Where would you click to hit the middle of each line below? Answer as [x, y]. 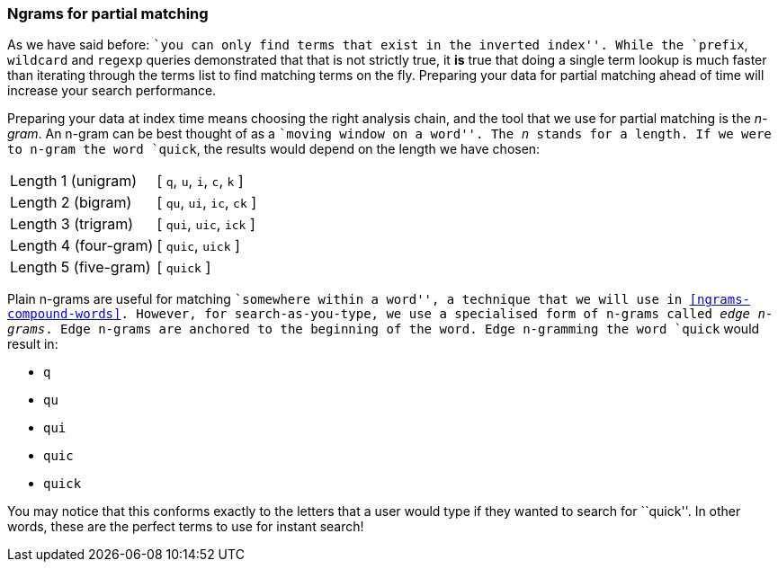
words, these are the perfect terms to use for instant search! [186, 527]
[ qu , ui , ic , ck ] [207, 203]
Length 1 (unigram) [74, 181]
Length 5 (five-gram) [80, 267]
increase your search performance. [112, 91]
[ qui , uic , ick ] [206, 224]
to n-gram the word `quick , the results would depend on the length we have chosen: [274, 149]
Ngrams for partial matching [108, 13]
